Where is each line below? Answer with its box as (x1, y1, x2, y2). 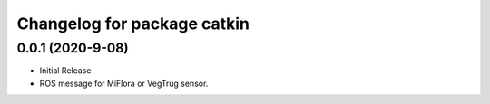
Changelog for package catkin (16, 14, 250, 33)
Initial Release (39, 65, 92, 76)
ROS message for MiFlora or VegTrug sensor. (39, 78, 209, 89)
